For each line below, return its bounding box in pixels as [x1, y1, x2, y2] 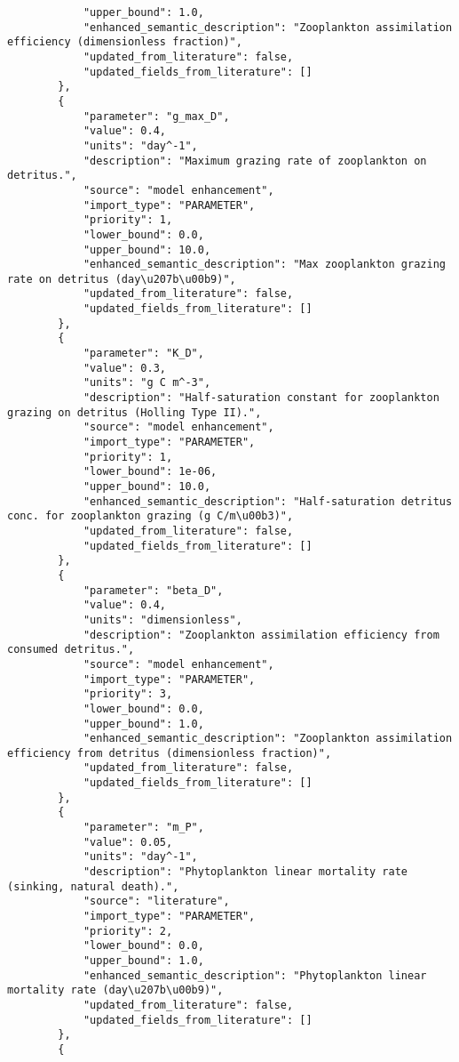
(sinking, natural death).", [7, 880, 179, 893]
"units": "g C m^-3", [83, 376, 211, 390]
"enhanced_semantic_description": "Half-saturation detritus [83, 495, 453, 508]
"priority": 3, [83, 688, 173, 701]
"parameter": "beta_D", [83, 583, 224, 597]
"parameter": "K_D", [83, 347, 204, 360]
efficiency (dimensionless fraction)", [7, 36, 242, 49]
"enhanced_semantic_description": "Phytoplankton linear [83, 969, 427, 982]
